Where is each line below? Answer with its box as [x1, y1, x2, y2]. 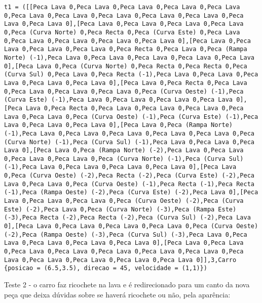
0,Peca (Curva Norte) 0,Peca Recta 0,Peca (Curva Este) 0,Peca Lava [4, 28, 240, 36]
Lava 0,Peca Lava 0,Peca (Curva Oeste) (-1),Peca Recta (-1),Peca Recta [4, 180, 254, 188]
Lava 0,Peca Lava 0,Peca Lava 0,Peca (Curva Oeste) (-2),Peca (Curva [4, 197, 244, 205]
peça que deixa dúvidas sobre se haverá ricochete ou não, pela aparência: [4, 289, 231, 299]
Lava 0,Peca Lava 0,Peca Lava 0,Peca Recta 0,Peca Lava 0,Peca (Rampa [4, 46, 247, 53]
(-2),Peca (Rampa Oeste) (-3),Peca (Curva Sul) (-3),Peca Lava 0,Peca [4, 231, 247, 238]
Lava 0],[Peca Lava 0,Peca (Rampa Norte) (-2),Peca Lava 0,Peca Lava [4, 147, 244, 154]
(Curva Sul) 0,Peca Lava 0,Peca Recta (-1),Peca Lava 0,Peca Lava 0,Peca [4, 71, 258, 78]
